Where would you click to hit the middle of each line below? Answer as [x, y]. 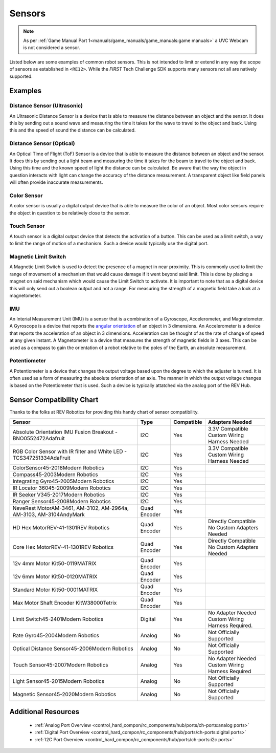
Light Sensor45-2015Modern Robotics [59, 681]
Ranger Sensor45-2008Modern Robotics [62, 501]
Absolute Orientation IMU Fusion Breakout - [65, 432]
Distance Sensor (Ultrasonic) [46, 106]
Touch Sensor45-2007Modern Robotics [60, 664]
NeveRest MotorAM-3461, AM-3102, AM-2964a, [71, 508]
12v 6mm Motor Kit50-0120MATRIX [55, 576]
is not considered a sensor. [52, 48]
